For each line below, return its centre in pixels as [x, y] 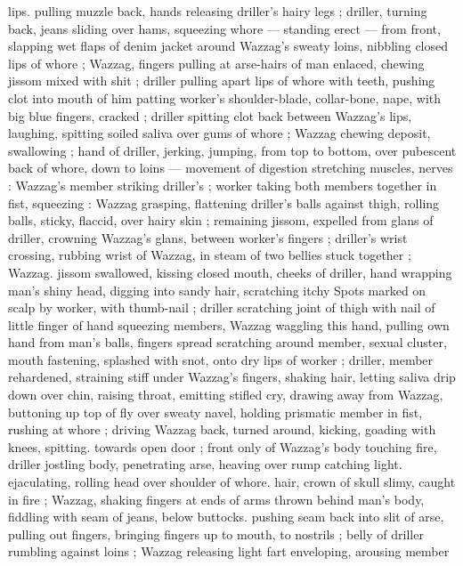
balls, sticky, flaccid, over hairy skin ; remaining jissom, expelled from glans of [221, 220]
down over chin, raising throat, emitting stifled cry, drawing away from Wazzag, [226, 395]
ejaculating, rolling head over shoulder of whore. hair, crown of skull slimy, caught [232, 482]
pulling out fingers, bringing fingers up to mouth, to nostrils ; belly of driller [216, 534]
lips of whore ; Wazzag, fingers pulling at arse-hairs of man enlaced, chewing [216, 63]
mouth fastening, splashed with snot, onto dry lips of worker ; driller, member [221, 359]
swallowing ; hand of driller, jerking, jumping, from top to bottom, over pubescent [232, 150]
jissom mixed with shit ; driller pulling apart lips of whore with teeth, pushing [222, 81]
